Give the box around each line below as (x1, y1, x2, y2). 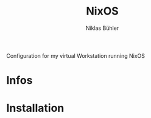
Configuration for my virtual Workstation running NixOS (6, 52, 145, 59)
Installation (6, 102, 65, 115)
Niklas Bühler (85, 24, 119, 32)
